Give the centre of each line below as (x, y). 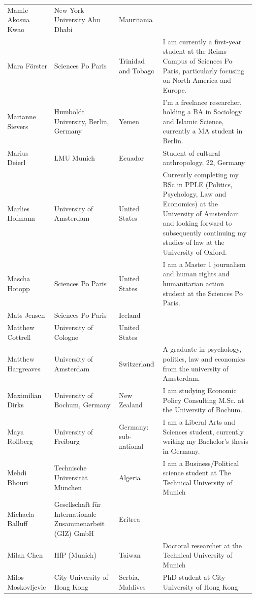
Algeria (130, 478)
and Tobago (137, 70)
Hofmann (21, 218)
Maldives (132, 586)
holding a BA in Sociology (202, 112)
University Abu (77, 19)
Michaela (21, 514)
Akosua (18, 19)
